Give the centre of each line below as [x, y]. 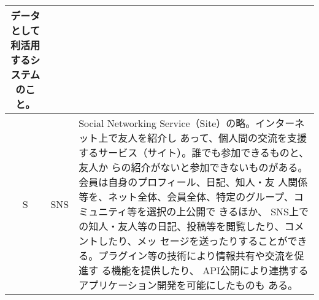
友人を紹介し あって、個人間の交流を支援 [212, 138]
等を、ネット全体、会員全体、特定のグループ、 [186, 197]
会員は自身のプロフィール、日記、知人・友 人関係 [193, 182]
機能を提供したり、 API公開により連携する [210, 270]
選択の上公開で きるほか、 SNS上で [228, 211]
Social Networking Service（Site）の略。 [167, 123]
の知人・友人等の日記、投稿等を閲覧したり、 [182, 226]
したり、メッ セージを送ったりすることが [193, 241]
